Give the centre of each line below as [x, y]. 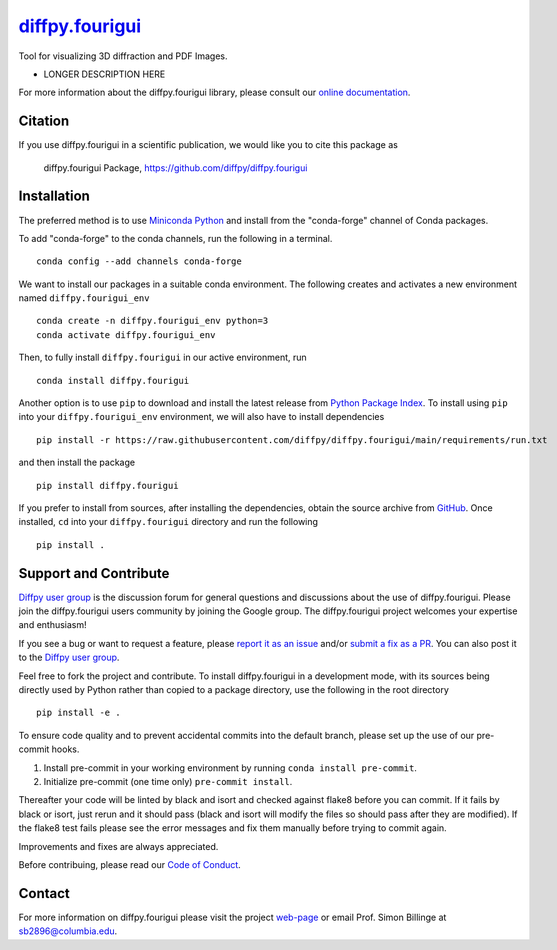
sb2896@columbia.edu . [68, 931]
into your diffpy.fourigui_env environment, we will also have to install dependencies [201, 417]
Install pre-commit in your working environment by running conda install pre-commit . [230, 767]
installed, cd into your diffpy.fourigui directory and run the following [168, 522]
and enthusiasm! [52, 625]
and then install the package [76, 462]
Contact [44, 893]
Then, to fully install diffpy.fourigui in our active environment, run [162, 357]
